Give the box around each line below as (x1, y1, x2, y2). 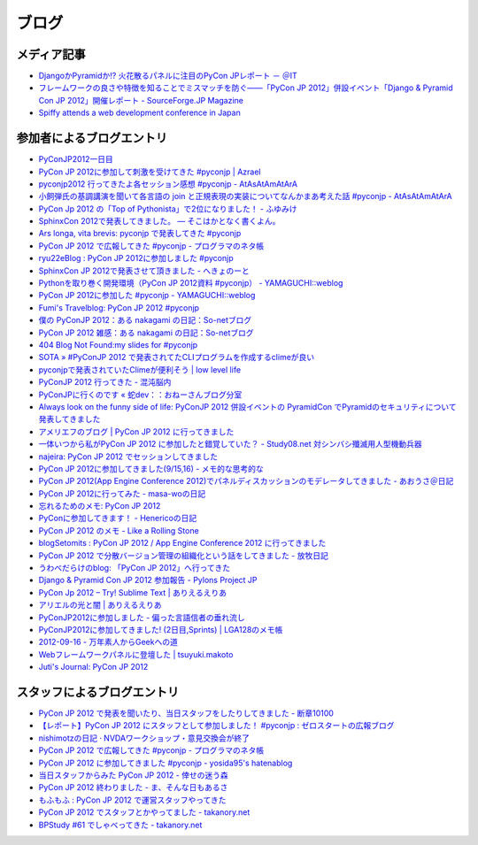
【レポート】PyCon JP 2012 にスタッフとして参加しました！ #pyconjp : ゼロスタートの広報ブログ (38, 720, 395, 731)
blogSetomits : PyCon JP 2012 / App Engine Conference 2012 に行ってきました (38, 538, 327, 549)
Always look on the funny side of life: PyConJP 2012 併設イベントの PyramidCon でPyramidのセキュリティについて (38, 401, 457, 411)
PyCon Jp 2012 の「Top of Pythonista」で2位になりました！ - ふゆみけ (38, 204, 297, 214)
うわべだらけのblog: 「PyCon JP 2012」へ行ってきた (38, 563, 230, 573)
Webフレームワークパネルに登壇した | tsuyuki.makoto (38, 649, 234, 659)
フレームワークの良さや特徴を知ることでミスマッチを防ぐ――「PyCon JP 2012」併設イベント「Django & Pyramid (38, 82, 453, 93)
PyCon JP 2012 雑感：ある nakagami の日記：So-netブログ (38, 327, 254, 338)
